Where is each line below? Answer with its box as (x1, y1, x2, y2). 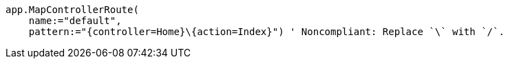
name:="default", (28, 15, 122, 26)
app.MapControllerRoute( (6, 4, 139, 15)
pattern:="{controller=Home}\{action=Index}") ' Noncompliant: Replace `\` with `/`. (28, 26, 505, 37)
